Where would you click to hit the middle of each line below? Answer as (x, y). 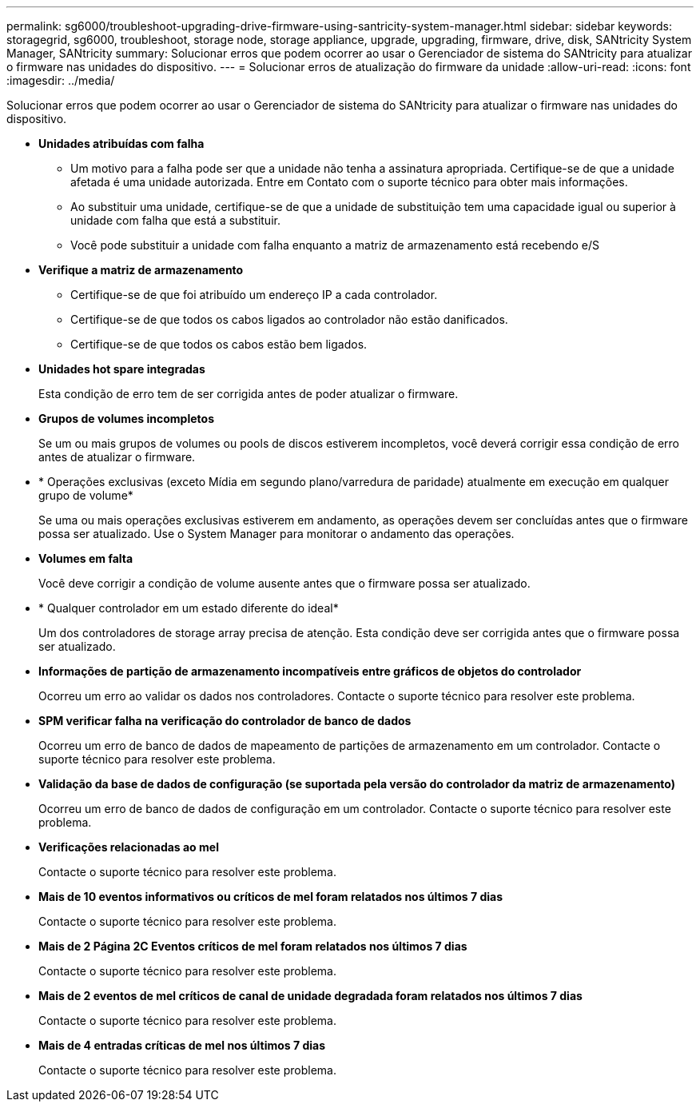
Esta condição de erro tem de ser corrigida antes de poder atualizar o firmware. (249, 394)
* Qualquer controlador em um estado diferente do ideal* (189, 608)
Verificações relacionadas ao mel (129, 847)
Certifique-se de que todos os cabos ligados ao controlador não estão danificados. (289, 319)
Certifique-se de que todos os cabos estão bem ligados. (219, 344)
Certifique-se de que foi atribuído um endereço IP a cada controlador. (254, 295)
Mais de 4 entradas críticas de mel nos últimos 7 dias (182, 1045)
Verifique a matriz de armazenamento (141, 270)
